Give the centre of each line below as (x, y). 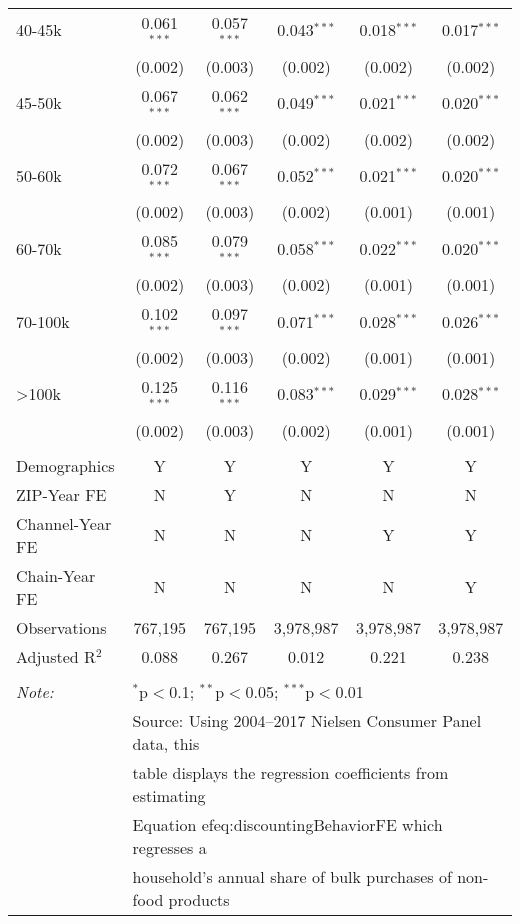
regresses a (169, 847)
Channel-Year (64, 523)
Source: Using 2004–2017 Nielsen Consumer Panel (307, 720)
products (199, 899)
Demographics (65, 465)
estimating (169, 795)
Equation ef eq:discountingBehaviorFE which (287, 824)
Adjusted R (56, 656)
